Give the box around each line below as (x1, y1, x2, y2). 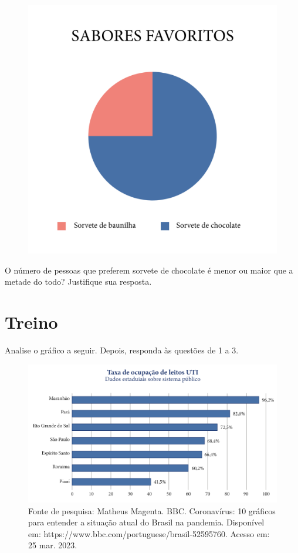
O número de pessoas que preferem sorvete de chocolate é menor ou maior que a (5, 264, 293, 276)
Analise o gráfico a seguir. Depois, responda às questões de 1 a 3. (5, 343, 239, 356)
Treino (5, 309, 58, 333)
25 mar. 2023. (28, 539, 77, 551)
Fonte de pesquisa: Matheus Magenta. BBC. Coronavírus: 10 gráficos (28, 504, 276, 517)
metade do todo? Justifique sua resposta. (5, 275, 152, 288)
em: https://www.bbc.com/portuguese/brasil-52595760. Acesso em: (28, 527, 270, 539)
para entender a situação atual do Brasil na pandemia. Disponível (28, 516, 265, 528)
